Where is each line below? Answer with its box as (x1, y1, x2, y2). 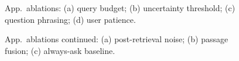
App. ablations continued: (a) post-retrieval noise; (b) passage (5, 33, 228, 45)
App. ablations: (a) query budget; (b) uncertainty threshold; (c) (5, 2, 235, 13)
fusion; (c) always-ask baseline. (5, 44, 115, 56)
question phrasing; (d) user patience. (5, 13, 136, 25)
